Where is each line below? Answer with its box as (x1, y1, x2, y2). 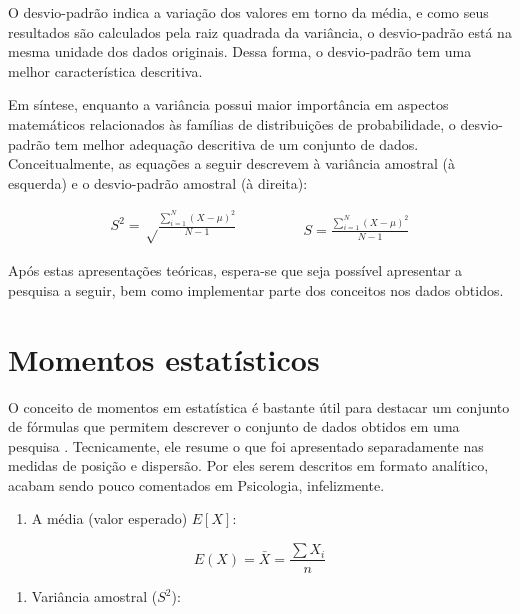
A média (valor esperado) (31, 508, 188, 529)
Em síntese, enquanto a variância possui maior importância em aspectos (8, 94, 449, 115)
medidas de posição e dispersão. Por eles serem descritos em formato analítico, (8, 455, 489, 476)
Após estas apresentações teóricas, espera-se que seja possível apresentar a (8, 260, 463, 281)
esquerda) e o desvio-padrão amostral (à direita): (8, 172, 308, 193)
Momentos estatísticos (8, 338, 320, 379)
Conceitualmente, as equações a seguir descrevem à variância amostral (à (8, 153, 455, 174)
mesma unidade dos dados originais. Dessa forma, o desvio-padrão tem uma (8, 41, 472, 62)
